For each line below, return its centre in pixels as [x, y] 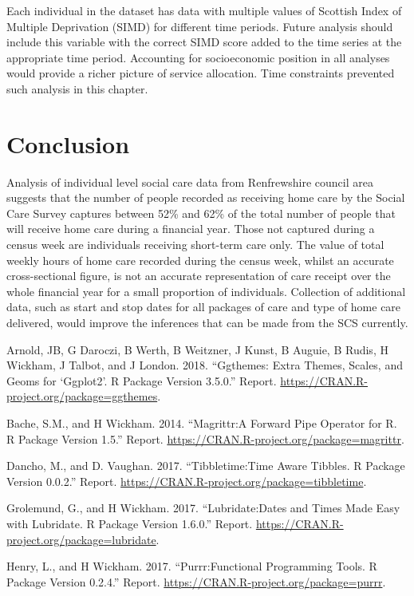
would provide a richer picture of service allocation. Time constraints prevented [201, 73]
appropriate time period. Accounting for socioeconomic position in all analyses [198, 57]
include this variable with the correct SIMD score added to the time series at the [204, 42]
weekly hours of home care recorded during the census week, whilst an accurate [200, 260]
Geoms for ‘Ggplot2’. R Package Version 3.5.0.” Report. [142, 380]
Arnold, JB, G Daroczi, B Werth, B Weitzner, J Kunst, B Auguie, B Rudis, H [197, 349]
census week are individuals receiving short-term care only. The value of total [195, 245]
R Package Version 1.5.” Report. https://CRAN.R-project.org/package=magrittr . [205, 438]
